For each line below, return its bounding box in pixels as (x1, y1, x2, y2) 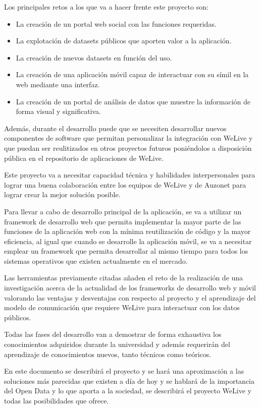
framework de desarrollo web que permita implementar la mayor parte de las (4, 216, 241, 226)
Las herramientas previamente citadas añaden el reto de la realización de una (4, 272, 243, 283)
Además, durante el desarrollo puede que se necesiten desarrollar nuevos (4, 123, 227, 133)
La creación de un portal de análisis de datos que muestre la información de (16, 96, 250, 106)
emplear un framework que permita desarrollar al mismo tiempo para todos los (4, 246, 248, 256)
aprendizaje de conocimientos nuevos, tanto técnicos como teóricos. (4, 348, 212, 359)
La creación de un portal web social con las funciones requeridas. (16, 18, 217, 29)
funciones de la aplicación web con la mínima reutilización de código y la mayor (4, 226, 251, 237)
